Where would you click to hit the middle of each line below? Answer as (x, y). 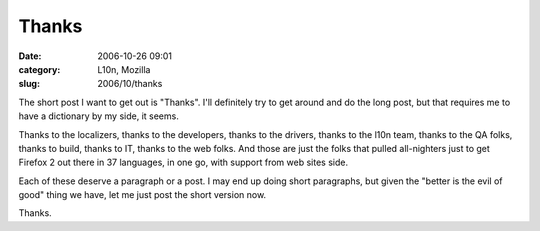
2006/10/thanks (130, 84)
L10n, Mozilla (124, 69)
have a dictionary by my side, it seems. (98, 116)
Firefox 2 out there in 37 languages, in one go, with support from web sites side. (183, 162)
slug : (29, 84)
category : (39, 69)
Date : (30, 56)
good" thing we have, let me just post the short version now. (142, 195)
